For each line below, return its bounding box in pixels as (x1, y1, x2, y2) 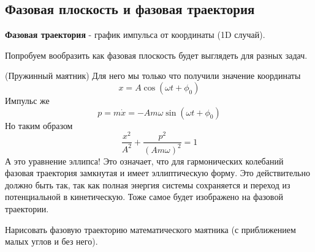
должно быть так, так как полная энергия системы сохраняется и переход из (5, 178, 290, 191)
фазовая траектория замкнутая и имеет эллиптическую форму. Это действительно (5, 166, 310, 179)
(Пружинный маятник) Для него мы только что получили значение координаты (5, 69, 301, 82)
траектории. (5, 202, 49, 215)
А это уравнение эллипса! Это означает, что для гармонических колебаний (5, 154, 284, 167)
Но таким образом (5, 119, 73, 132)
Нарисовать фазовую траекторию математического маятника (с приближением (5, 223, 296, 235)
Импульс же (5, 94, 50, 106)
